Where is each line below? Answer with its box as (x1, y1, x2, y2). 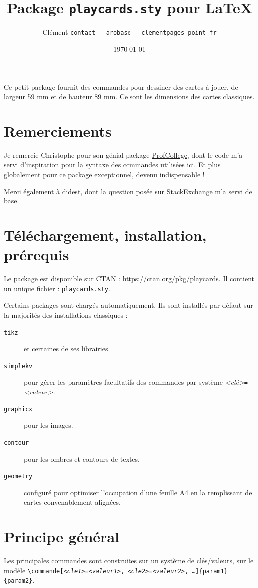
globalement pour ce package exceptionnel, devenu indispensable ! (4, 169, 205, 179)
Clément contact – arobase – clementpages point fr (42, 27, 217, 37)
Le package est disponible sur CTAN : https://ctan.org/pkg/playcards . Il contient (4, 273, 255, 284)
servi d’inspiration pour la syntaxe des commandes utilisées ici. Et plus (4, 159, 221, 170)
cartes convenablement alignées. (24, 497, 121, 507)
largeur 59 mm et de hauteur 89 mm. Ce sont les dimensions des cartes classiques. (4, 91, 255, 102)
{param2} (4, 577, 33, 585)
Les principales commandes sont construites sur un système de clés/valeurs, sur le (4, 555, 254, 566)
